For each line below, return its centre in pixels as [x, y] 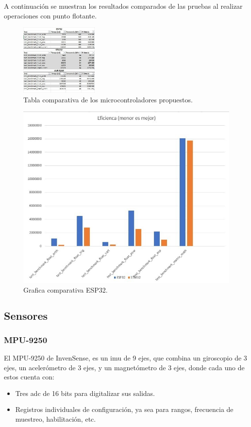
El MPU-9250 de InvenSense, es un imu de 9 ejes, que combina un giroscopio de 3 [125, 358]
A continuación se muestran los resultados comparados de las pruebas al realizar [123, 6]
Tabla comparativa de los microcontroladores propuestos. [108, 99]
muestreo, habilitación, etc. [56, 419]
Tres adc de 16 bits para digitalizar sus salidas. [85, 393]
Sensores [26, 316]
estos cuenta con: [29, 377]
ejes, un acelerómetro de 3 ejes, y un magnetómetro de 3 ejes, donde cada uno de [124, 367]
